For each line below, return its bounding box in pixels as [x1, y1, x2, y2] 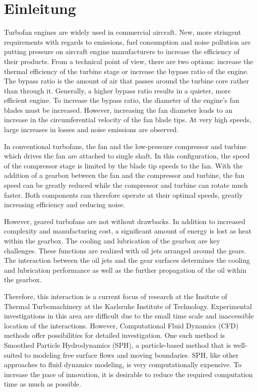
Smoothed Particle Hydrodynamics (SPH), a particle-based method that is [4, 339, 231, 350]
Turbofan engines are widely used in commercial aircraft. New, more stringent [4, 27, 241, 37]
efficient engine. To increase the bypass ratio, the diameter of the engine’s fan [4, 95, 240, 105]
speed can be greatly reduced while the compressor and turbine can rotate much [4, 180, 248, 190]
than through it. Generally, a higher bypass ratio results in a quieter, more [4, 85, 231, 95]
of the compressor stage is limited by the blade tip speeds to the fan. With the [4, 160, 243, 170]
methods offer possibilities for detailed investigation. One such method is [4, 330, 225, 340]
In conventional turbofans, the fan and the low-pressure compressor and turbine [4, 141, 247, 151]
